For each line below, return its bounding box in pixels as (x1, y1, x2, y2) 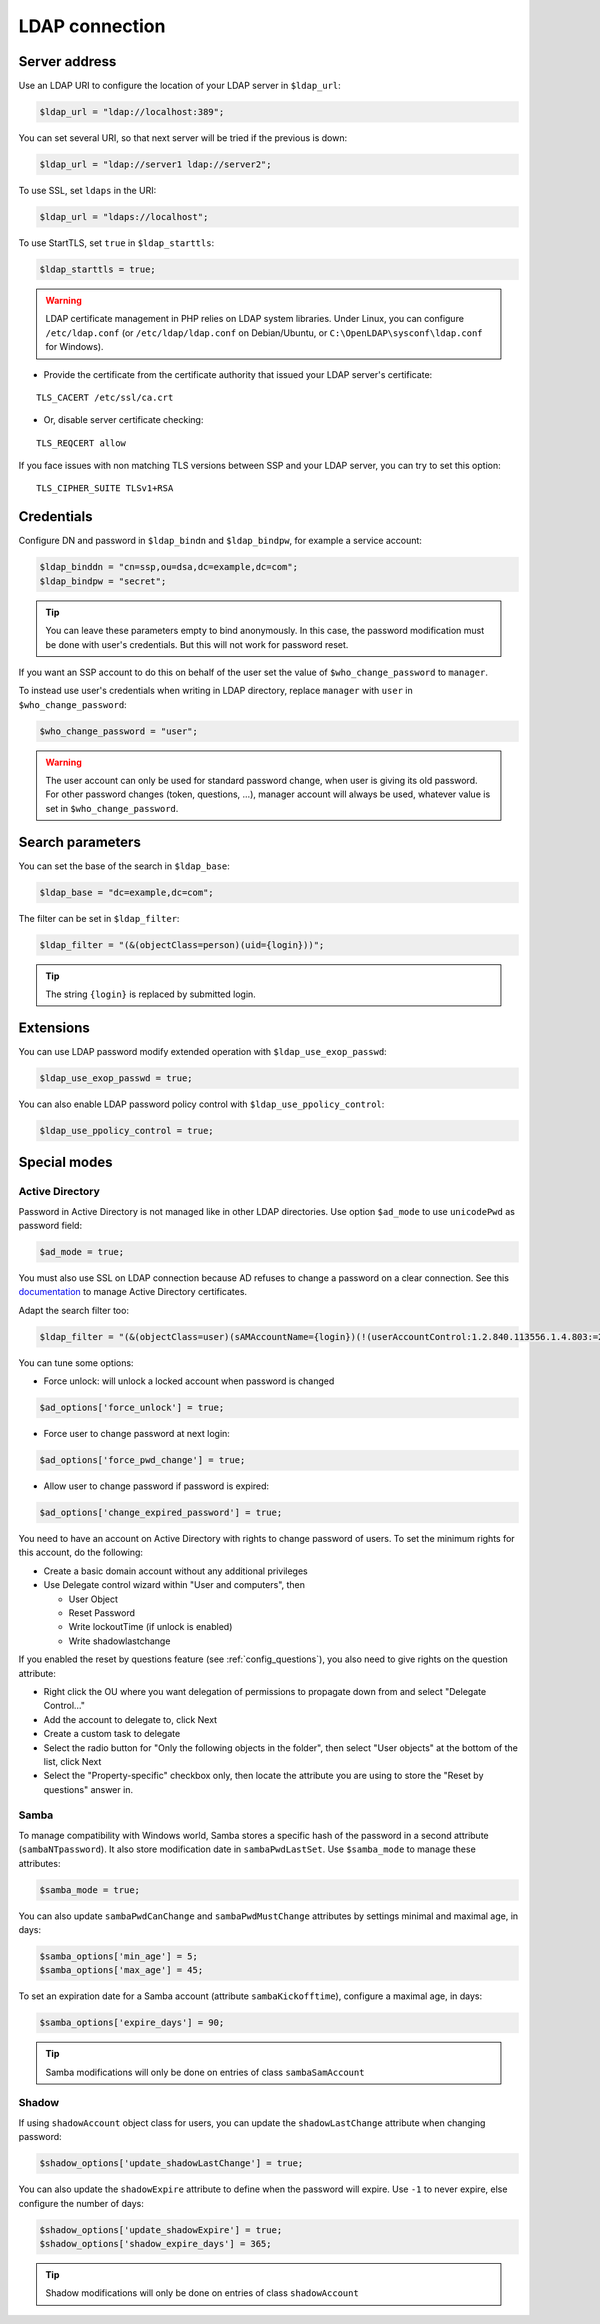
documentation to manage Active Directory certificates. (18, 1286, 248, 1298)
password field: (18, 1220, 83, 1232)
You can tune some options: (18, 1356, 134, 1369)
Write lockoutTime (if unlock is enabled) (68, 1621, 233, 1633)
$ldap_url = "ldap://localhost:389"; (39, 106, 225, 118)
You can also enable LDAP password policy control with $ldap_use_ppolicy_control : (18, 1098, 385, 1110)
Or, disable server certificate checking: (43, 414, 204, 426)
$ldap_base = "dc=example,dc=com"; (39, 886, 214, 898)
